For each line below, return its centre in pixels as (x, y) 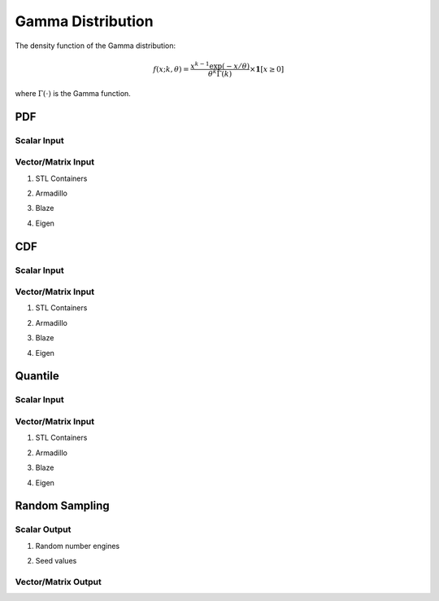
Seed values (56, 561)
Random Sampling (62, 506)
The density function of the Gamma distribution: (96, 46)
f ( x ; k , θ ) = (172, 69)
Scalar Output (43, 529)
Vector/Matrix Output (58, 581)
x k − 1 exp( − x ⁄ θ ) (220, 65)
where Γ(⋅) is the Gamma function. (73, 93)
